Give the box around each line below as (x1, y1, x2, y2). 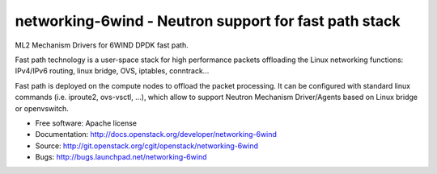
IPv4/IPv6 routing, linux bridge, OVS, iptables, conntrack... (15, 66, 210, 76)
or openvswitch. (15, 103, 69, 113)
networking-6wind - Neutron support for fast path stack (15, 12, 401, 30)
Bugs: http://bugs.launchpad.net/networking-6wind (35, 152, 207, 162)
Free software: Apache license (35, 118, 138, 128)
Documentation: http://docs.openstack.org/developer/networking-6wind (35, 130, 277, 139)
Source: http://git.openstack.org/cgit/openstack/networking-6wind (35, 141, 259, 151)
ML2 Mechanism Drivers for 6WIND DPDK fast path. (15, 40, 189, 50)
